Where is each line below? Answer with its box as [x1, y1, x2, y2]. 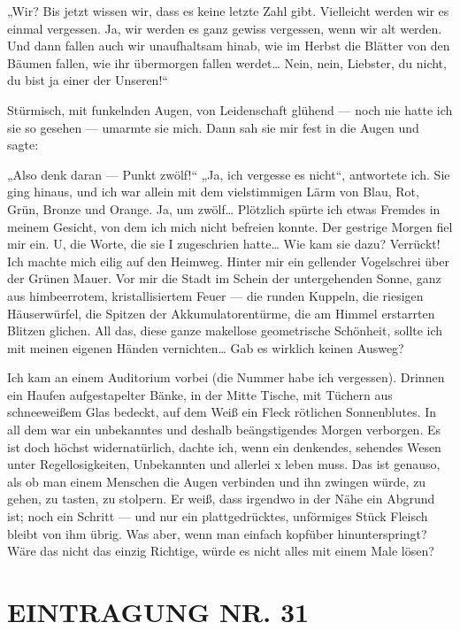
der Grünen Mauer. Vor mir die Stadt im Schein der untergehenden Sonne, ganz [7, 269, 441, 288]
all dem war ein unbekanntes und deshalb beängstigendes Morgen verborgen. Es [7, 420, 441, 439]
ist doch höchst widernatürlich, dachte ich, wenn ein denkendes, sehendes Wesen [7, 437, 441, 456]
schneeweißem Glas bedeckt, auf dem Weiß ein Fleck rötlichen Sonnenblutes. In [7, 403, 437, 421]
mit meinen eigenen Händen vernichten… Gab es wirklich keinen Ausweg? [7, 338, 404, 357]
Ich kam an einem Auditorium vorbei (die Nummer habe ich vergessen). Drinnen [7, 368, 445, 387]
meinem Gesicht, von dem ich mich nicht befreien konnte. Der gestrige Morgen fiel [7, 217, 453, 235]
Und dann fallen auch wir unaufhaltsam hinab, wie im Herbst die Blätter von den [7, 36, 450, 55]
